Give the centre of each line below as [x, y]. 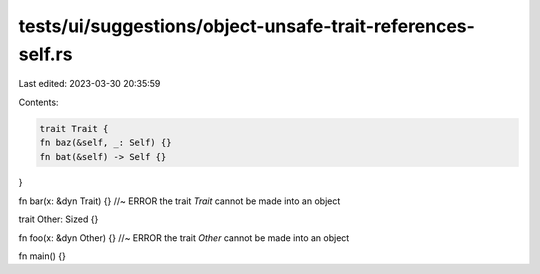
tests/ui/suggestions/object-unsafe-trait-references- [246, 26]
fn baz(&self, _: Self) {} [105, 143]
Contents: [38, 102]
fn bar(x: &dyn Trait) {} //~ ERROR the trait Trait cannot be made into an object [179, 201]
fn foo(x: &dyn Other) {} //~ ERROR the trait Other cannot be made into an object [184, 237]
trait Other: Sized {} [58, 219]
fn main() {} [42, 256]
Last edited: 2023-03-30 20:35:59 [89, 84]
